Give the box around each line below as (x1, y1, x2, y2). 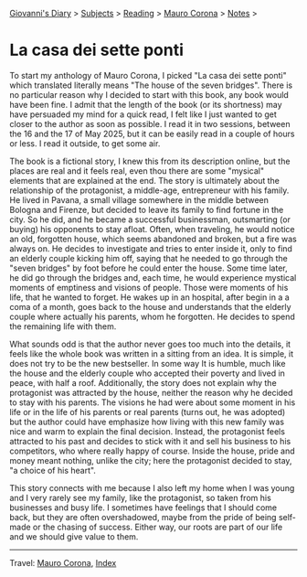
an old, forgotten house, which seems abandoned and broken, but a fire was (9, 233, 297, 244)
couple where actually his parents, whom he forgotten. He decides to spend (9, 311, 295, 322)
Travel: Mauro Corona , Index (9, 557, 117, 568)
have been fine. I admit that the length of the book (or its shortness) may (9, 99, 282, 110)
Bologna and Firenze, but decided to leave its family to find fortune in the (9, 204, 284, 215)
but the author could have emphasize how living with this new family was (9, 416, 285, 427)
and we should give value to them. (9, 530, 139, 542)
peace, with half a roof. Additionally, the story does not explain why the (9, 377, 277, 388)
